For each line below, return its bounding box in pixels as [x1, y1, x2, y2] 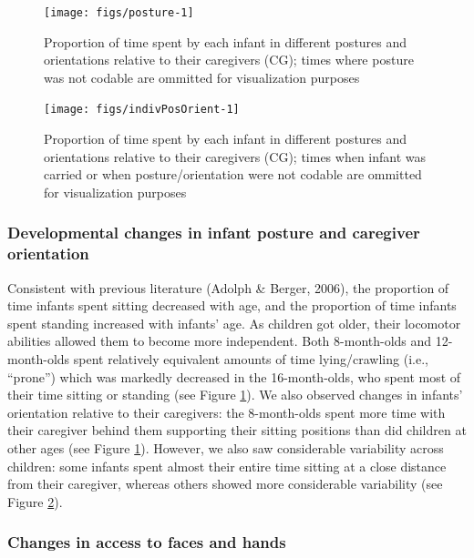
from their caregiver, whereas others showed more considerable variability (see [7, 474, 443, 493]
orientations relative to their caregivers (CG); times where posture [44, 50, 414, 69]
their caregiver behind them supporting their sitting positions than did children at [7, 421, 467, 440]
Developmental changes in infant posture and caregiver [7, 221, 420, 244]
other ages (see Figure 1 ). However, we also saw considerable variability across [7, 438, 444, 457]
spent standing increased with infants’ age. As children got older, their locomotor [7, 313, 461, 332]
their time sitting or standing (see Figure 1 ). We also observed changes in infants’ [7, 385, 463, 404]
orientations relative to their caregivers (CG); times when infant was [44, 147, 427, 166]
